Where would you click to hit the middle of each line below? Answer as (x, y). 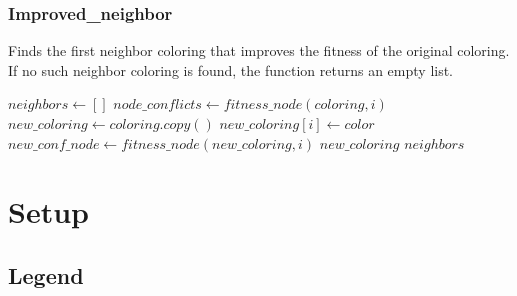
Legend (46, 274)
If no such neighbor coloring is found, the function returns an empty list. (231, 69)
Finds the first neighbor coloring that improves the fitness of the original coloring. (259, 50)
